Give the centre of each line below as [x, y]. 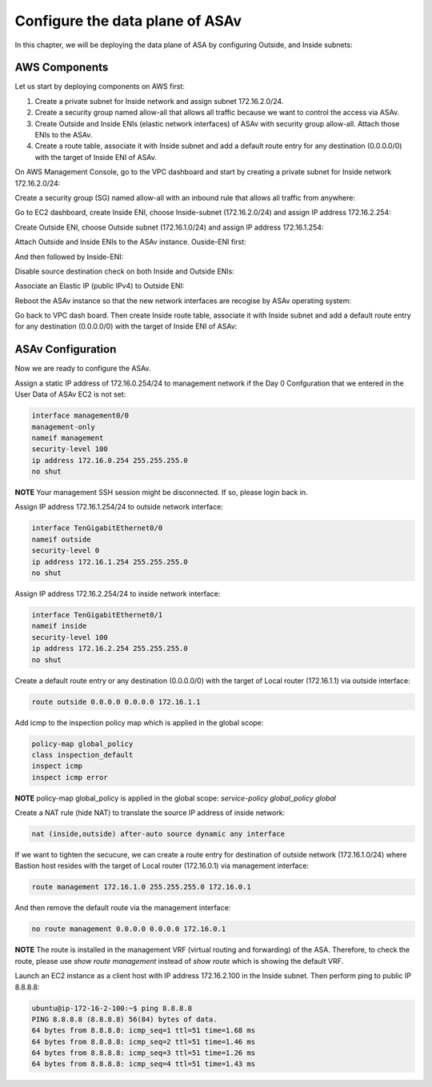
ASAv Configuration [66, 349]
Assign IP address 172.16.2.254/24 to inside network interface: [118, 594]
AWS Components [62, 68]
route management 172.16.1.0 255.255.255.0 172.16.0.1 [141, 887]
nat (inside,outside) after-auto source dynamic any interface [158, 834]
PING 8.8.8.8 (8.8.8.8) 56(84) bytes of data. [124, 1019]
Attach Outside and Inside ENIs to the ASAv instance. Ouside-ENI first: [131, 242]
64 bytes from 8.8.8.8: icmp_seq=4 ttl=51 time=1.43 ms [144, 1064]
